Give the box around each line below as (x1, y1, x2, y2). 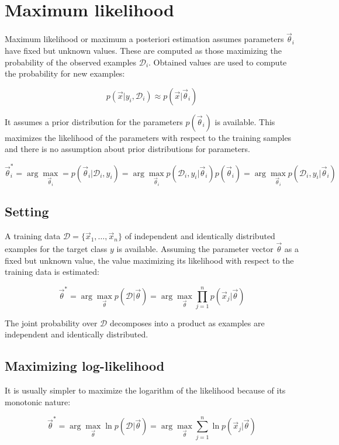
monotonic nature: (5, 395, 71, 408)
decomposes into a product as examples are (109, 316, 265, 329)
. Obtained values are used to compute (148, 56, 287, 68)
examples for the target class (5, 243, 108, 255)
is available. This (215, 115, 275, 127)
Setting (5, 202, 49, 220)
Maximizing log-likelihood (5, 357, 165, 375)
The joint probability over (5, 316, 98, 329)
